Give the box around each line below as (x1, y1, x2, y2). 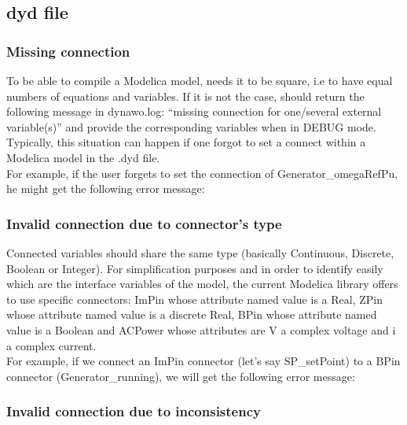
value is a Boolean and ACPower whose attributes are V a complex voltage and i (6, 321, 396, 338)
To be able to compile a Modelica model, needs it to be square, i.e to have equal (6, 72, 393, 88)
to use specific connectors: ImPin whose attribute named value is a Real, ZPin (6, 290, 383, 307)
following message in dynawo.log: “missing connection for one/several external (6, 103, 382, 120)
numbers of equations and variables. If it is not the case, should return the (6, 87, 365, 104)
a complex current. (6, 337, 97, 353)
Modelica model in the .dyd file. (6, 149, 160, 165)
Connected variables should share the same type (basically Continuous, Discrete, (6, 244, 394, 261)
